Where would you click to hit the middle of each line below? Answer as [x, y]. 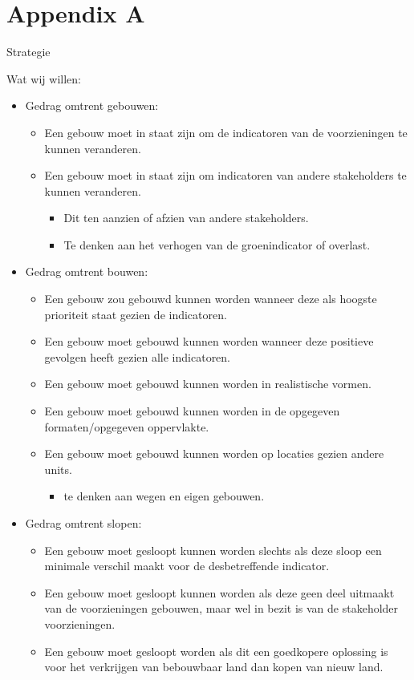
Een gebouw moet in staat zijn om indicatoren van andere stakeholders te [225, 175]
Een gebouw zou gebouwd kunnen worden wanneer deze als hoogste [211, 299]
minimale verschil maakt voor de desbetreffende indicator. [187, 566]
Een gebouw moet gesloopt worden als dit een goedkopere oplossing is [216, 651]
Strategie [28, 52]
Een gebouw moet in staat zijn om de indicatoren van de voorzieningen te [226, 132]
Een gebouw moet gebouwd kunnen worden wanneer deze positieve [209, 341]
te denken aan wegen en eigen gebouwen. [164, 496]
